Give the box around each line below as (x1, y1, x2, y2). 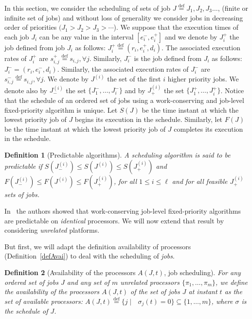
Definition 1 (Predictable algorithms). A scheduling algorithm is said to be (4, 149, 231, 159)
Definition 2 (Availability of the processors (4, 267, 136, 278)
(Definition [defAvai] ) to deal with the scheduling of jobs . (4, 251, 175, 261)
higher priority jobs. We (167, 74, 239, 84)
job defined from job (4, 42, 65, 52)
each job (4, 31, 29, 41)
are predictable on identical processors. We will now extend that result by (4, 215, 224, 225)
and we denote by (164, 31, 217, 41)
